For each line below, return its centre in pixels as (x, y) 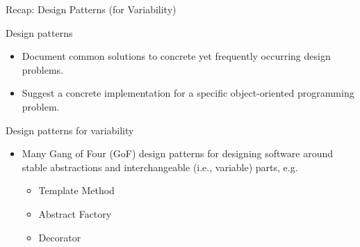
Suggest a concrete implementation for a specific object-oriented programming (188, 93)
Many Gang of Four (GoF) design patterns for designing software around (177, 153)
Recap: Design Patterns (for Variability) (91, 9)
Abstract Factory (75, 213)
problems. (43, 69)
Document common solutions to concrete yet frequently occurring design (176, 56)
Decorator (60, 237)
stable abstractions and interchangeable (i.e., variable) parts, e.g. (160, 167)
